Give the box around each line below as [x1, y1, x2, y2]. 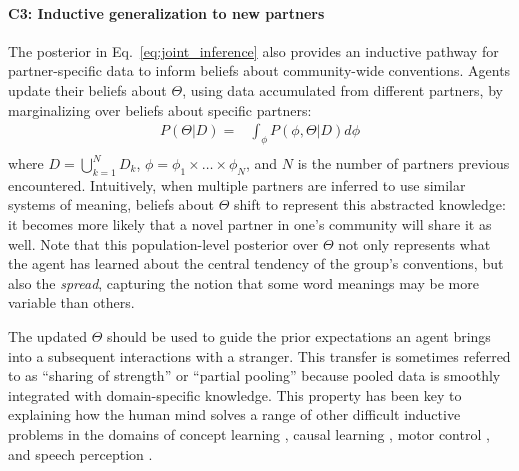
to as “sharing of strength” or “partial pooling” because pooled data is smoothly [8, 365, 501, 386]
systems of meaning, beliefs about [8, 194, 215, 215]
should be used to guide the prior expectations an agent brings [106, 325, 491, 346]
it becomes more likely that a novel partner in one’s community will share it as [8, 214, 492, 235]
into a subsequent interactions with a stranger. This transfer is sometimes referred [8, 345, 511, 366]
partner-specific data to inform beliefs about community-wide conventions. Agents [8, 60, 511, 81]
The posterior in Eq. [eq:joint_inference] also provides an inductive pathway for [8, 40, 499, 61]
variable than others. [8, 292, 135, 313]
